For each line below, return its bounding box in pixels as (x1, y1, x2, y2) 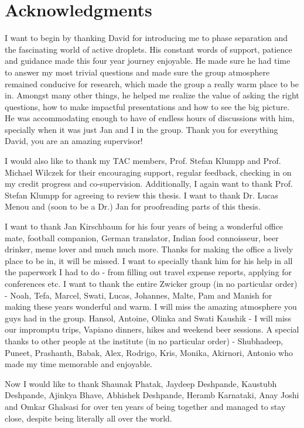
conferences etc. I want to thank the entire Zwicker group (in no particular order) (5, 278, 298, 289)
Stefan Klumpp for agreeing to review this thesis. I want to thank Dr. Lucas (5, 189, 278, 201)
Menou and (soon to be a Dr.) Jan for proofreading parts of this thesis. (5, 200, 261, 213)
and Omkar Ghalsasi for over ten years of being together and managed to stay (5, 400, 286, 412)
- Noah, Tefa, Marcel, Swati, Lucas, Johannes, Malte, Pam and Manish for (5, 289, 272, 301)
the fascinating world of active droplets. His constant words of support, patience (5, 43, 292, 55)
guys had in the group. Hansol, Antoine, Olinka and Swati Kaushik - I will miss (5, 311, 291, 324)
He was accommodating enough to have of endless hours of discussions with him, (5, 112, 295, 124)
